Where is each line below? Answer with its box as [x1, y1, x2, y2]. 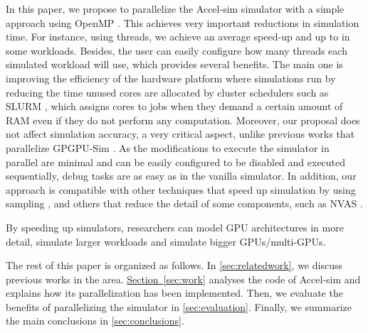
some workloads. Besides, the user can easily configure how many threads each [6, 43, 347, 58]
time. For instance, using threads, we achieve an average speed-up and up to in [6, 29, 350, 44]
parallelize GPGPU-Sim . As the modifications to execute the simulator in [6, 140, 330, 155]
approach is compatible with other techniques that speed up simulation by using [6, 182, 356, 197]
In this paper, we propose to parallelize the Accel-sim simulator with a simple [6, 1, 345, 16]
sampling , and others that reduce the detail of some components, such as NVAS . [6, 196, 363, 211]
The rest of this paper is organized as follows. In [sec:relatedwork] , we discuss [6, 258, 342, 273]
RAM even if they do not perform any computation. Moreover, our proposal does [6, 112, 360, 127]
